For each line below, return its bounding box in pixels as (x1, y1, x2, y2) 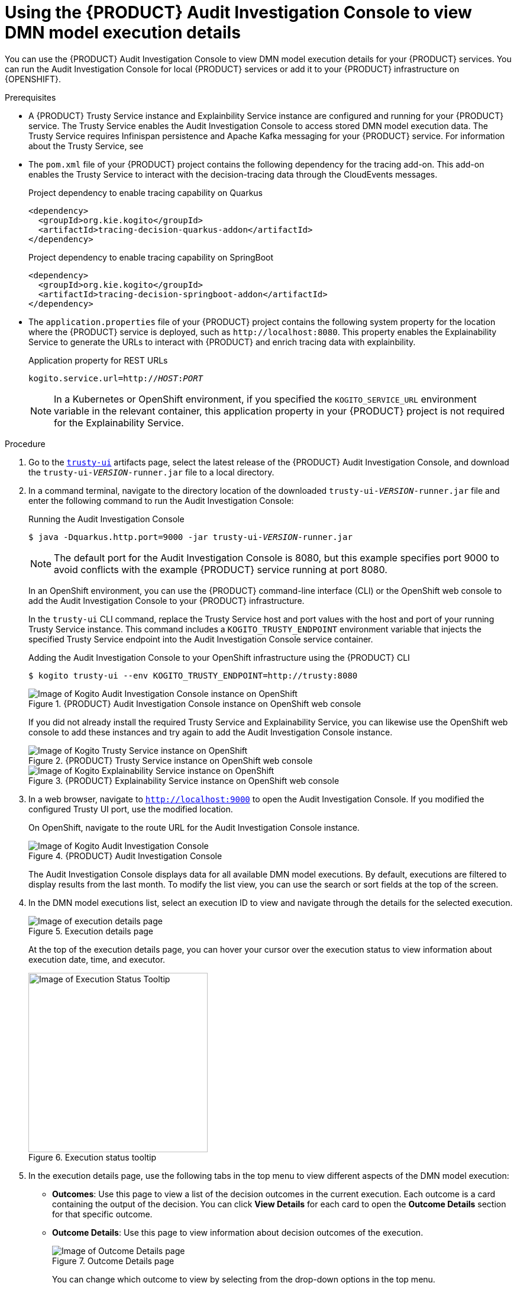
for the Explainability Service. (54, 416, 184, 429)
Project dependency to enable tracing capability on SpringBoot (28, 252, 274, 262)
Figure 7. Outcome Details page (52, 1255, 175, 1266)
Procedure (5, 438, 46, 449)
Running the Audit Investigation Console (28, 513, 185, 524)
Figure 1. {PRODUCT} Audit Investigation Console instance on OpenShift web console (28, 698, 361, 709)
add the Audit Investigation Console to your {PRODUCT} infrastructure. (28, 595, 305, 606)
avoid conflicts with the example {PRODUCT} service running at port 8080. (54, 563, 387, 576)
